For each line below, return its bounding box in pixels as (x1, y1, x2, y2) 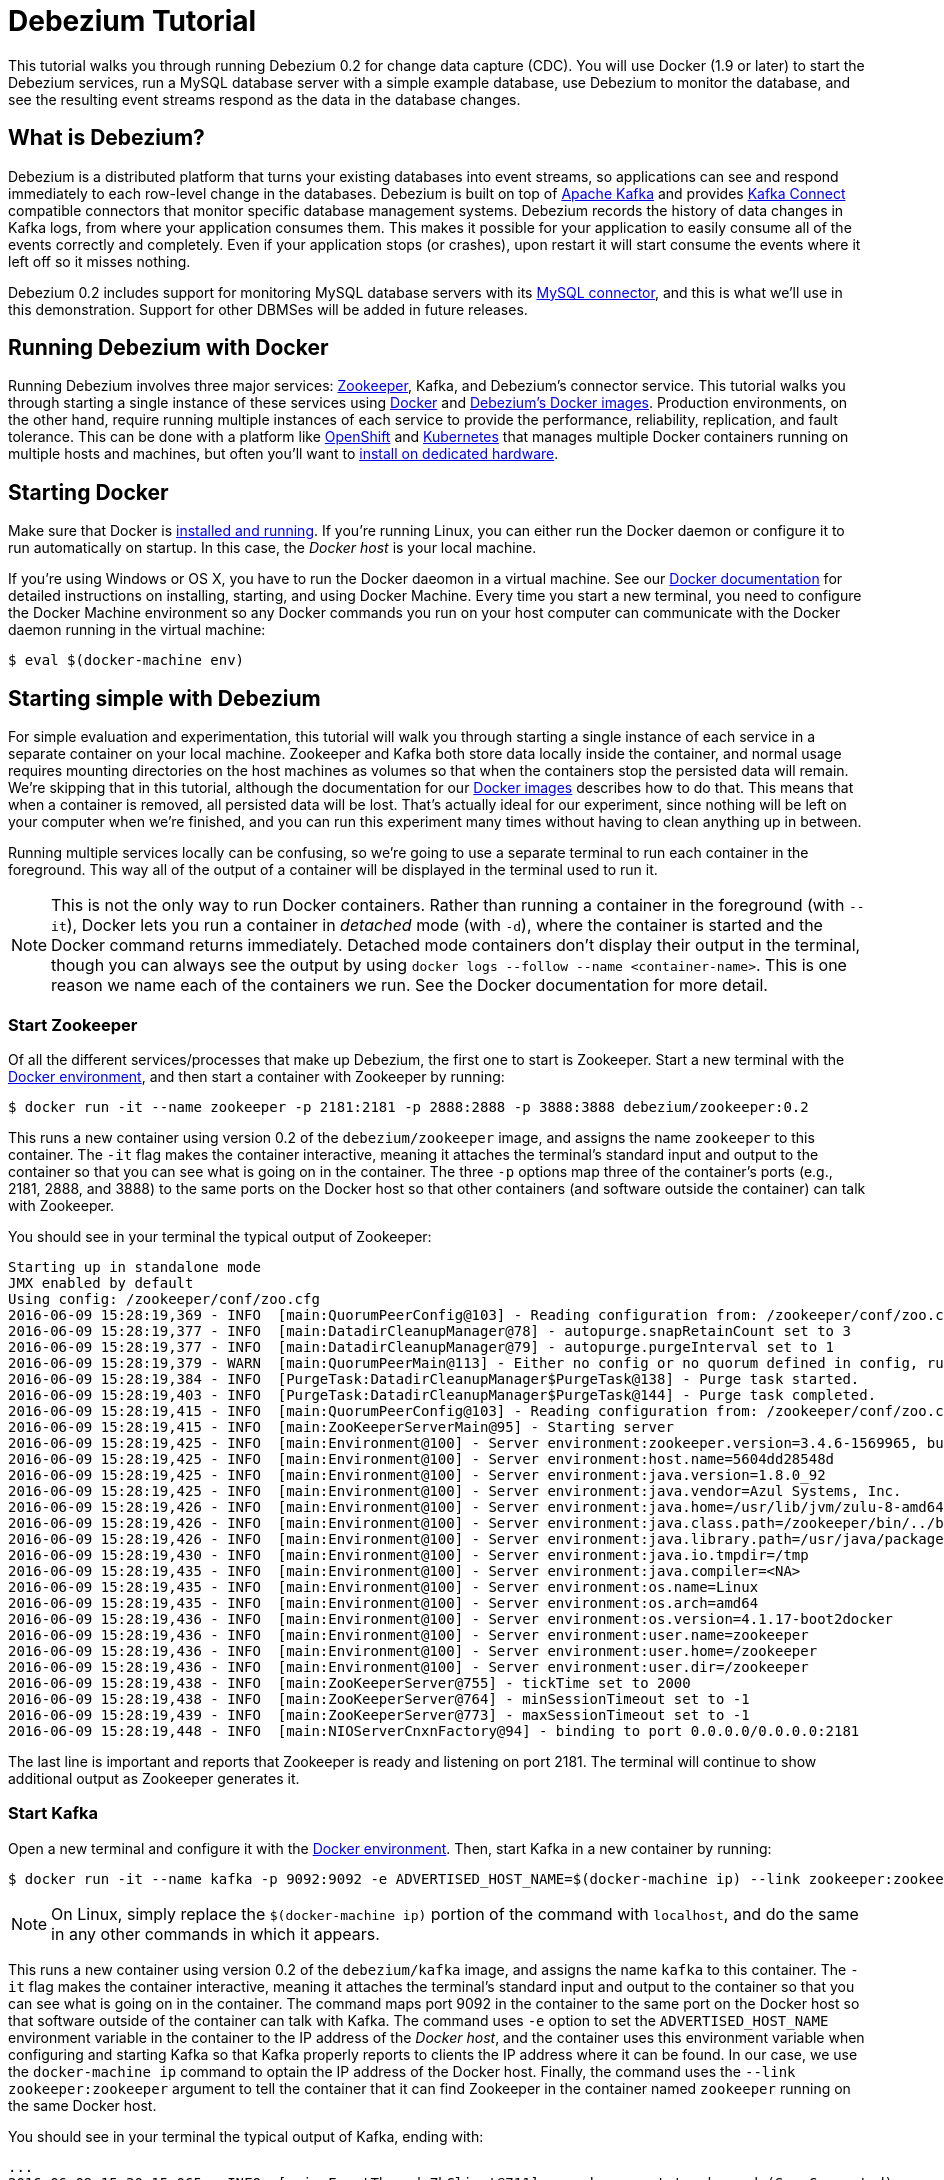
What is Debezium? (8, 125, 205, 151)
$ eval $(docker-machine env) (8, 652, 245, 669)
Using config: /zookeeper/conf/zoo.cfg (8, 1290, 320, 1307)
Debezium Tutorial (8, 4, 257, 38)
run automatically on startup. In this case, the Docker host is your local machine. (8, 539, 537, 557)
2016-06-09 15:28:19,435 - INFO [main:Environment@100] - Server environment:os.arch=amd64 (8, 1594, 759, 1611)
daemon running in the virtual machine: (8, 621, 266, 639)
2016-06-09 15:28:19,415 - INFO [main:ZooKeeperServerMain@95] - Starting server (8, 1418, 674, 1435)
